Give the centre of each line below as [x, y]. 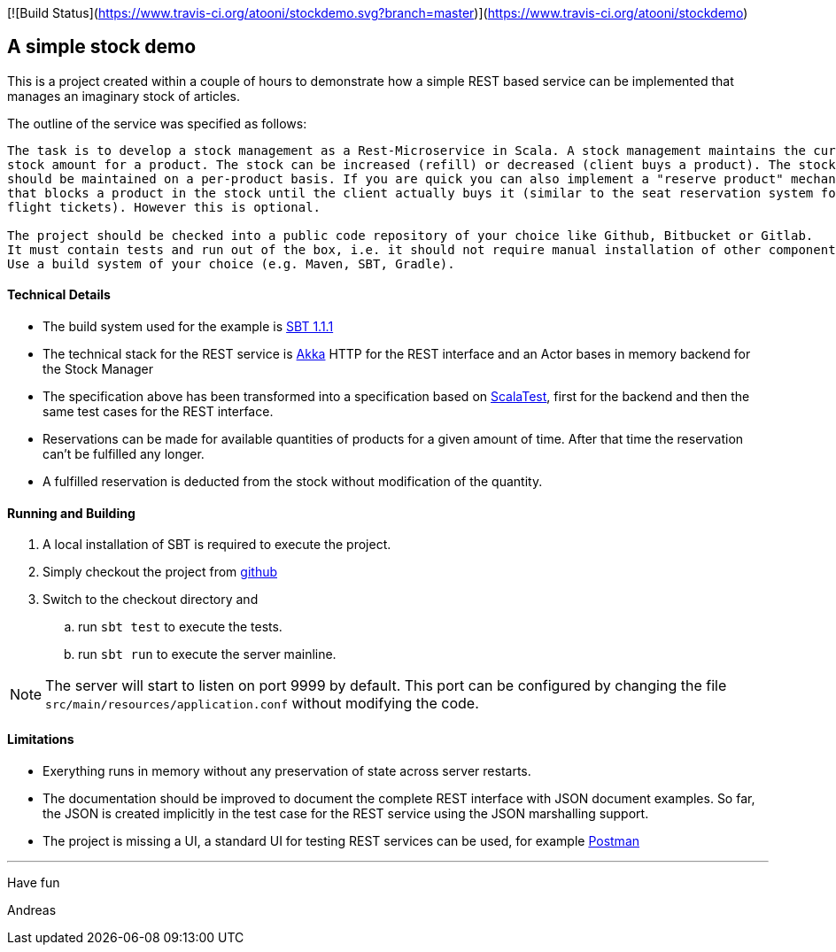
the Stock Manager [98, 369]
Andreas [32, 909]
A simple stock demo [102, 47]
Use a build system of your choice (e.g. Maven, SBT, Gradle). [231, 263]
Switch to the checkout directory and [151, 600]
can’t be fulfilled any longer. [124, 454]
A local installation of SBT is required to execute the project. [217, 545]
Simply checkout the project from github [160, 572]
